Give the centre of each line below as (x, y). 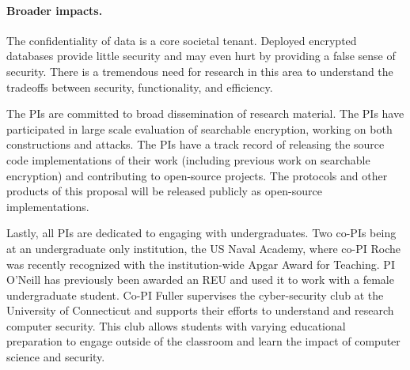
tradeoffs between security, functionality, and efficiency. (140, 87)
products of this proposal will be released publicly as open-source (164, 191)
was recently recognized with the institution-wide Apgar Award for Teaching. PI (201, 264)
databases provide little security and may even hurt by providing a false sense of (201, 56)
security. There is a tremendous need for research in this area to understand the (200, 71)
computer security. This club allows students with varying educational (176, 325)
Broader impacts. (55, 10)
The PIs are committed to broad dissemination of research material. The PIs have (205, 113)
